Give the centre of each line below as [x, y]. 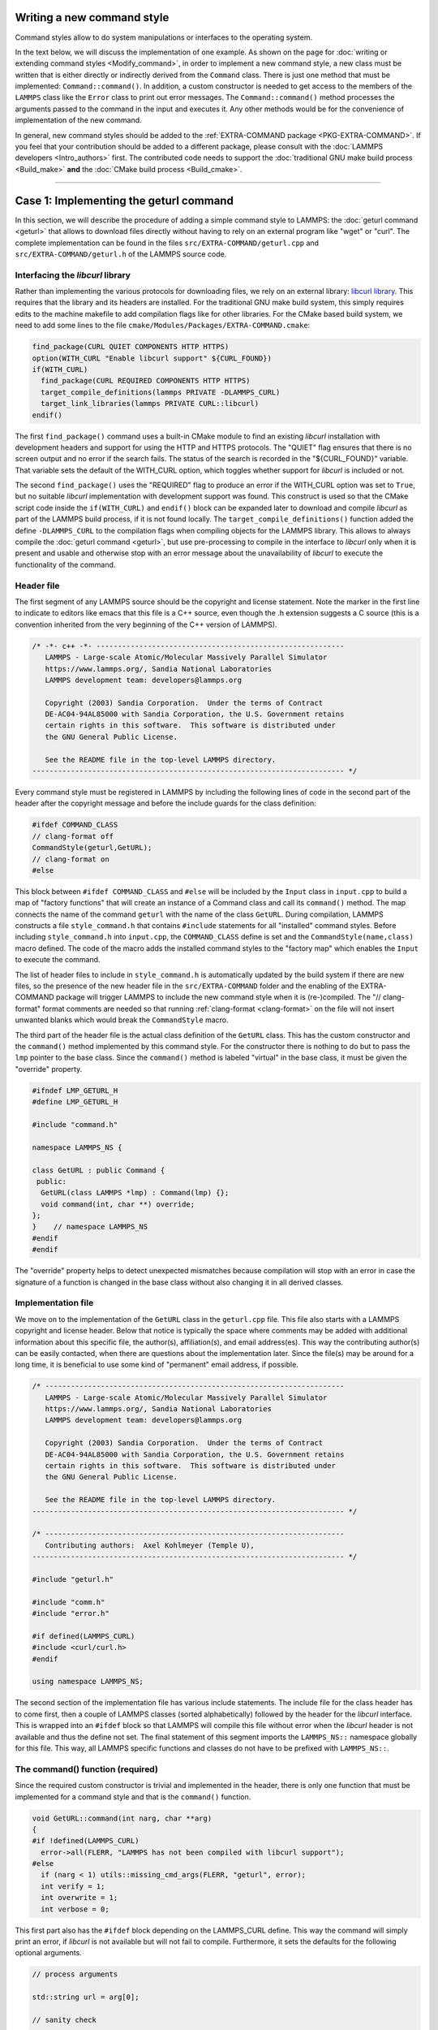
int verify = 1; [73, 1886]
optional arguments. [49, 1953]
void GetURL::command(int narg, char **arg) [122, 1818]
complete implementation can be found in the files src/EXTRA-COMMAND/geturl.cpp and [167, 243]
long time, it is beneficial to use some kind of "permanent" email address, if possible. [157, 1365]
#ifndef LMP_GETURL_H [75, 1091]
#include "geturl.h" [73, 1579]
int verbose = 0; [75, 1909]
